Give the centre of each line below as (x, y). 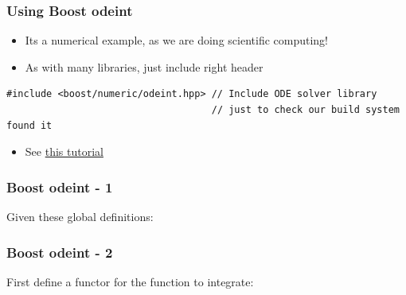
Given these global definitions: (80, 216)
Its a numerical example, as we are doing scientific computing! (177, 40)
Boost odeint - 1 (60, 186)
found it (29, 125)
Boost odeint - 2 (60, 252)
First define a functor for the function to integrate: (130, 281)
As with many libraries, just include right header (144, 66)
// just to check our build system (305, 110)
